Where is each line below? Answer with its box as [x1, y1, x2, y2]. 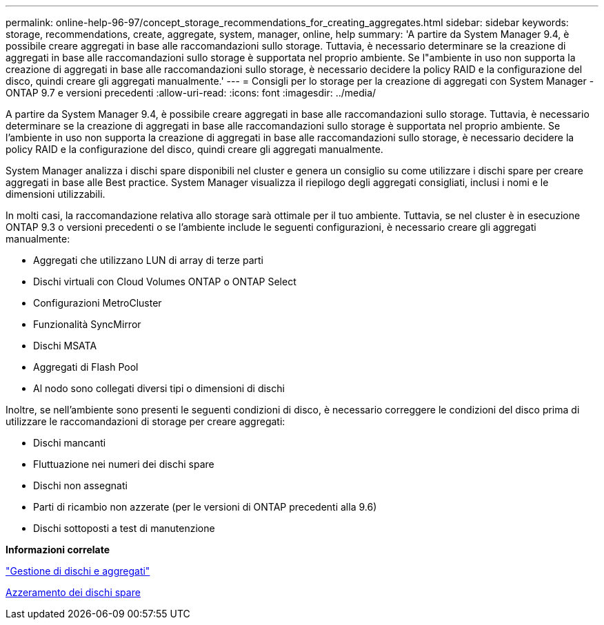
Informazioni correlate [6, 544, 110, 555]
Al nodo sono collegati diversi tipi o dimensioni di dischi [33, 382, 285, 394]
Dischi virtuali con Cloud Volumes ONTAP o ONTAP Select [33, 276, 296, 287]
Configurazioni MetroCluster [33, 297, 162, 309]
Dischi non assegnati [33, 480, 128, 491]
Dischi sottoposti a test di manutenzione [33, 522, 215, 534]
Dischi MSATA [33, 340, 97, 351]
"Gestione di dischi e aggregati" [6, 565, 150, 577]
